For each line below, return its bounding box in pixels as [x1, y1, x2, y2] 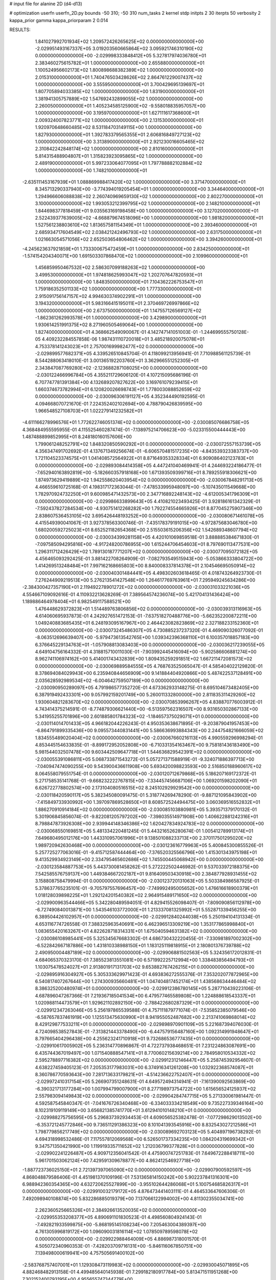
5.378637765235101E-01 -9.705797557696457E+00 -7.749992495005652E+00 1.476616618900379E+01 [35, 885, 258, 891]
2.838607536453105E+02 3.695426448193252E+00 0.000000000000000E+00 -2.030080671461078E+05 [35, 513, 264, 519]
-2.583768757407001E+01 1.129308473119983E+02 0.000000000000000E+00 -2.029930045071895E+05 [22, 1262, 249, 1268]
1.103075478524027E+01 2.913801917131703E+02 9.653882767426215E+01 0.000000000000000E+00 [35, 964, 255, 970]
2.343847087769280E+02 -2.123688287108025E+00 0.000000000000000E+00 [35, 365, 208, 371]
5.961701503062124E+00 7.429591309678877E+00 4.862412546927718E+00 [35, 1157, 200, 1163]
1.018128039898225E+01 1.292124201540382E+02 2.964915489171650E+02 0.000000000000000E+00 [35, 892, 257, 899]
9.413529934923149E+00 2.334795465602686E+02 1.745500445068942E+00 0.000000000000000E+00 [35, 857, 264, 863]
